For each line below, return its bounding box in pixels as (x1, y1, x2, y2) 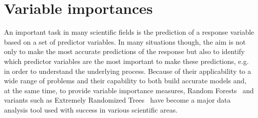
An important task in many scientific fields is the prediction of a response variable (4, 27, 255, 37)
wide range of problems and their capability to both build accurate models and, (4, 75, 247, 86)
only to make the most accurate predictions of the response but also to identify (4, 46, 245, 57)
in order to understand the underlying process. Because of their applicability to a (4, 65, 251, 76)
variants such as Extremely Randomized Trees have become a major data (4, 95, 231, 105)
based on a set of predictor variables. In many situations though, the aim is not (4, 36, 246, 47)
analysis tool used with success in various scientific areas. (4, 104, 178, 115)
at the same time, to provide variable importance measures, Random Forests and (4, 85, 254, 95)
